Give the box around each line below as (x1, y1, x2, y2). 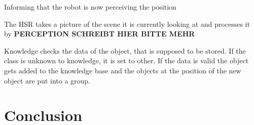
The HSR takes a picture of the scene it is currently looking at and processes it (4, 18, 250, 29)
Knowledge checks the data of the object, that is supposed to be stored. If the (4, 45, 246, 56)
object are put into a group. (4, 75, 91, 86)
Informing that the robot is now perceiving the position (4, 2, 176, 12)
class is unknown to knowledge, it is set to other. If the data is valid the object (4, 55, 249, 66)
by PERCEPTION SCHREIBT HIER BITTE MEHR (4, 28, 195, 39)
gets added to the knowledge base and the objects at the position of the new (4, 65, 241, 75)
